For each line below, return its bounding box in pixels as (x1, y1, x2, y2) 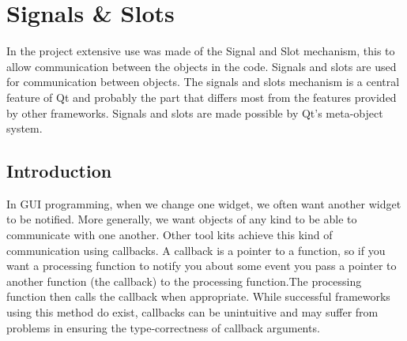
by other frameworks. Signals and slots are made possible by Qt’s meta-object (6, 104, 383, 121)
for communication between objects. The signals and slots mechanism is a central (6, 73, 400, 90)
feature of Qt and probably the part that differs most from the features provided (6, 88, 397, 105)
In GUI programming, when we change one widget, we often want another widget (6, 195, 401, 212)
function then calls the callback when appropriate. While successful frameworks (6, 288, 390, 305)
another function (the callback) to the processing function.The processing (6, 272, 362, 289)
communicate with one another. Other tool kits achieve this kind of (6, 227, 333, 243)
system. (6, 120, 43, 137)
